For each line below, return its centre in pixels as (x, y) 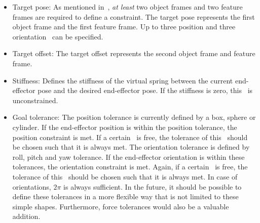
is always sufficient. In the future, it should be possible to (153, 186)
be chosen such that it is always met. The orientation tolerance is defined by (131, 147)
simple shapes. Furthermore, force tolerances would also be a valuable (121, 206)
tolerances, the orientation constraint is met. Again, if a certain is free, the (130, 167)
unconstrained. (35, 100)
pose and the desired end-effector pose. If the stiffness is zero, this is (145, 90)
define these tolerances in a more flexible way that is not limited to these (125, 196)
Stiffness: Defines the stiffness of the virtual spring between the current (123, 80)
